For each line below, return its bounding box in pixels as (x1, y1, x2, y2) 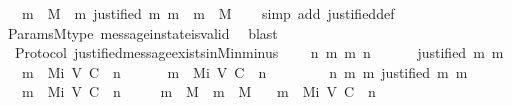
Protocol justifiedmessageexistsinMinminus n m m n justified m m (14, 42, 504, 63)
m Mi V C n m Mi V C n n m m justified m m (21, 61, 468, 82)
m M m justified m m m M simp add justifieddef (21, 3, 395, 23)
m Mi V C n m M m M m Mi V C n (21, 81, 376, 102)
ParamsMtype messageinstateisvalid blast (7, 22, 278, 43)
